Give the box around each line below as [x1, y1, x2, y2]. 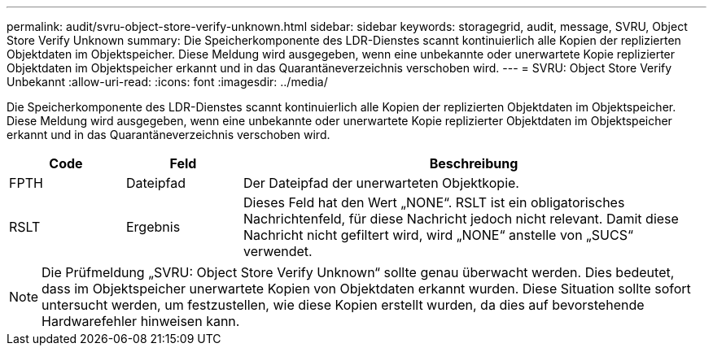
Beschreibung [429, 155, 518, 172]
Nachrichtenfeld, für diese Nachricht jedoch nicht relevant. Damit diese [243, 211, 679, 227]
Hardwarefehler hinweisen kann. [42, 313, 240, 329]
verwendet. [243, 243, 313, 259]
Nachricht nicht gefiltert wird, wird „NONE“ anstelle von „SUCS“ [243, 227, 634, 243]
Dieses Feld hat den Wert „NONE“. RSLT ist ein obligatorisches [243, 194, 625, 211]
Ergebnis [125, 219, 181, 235]
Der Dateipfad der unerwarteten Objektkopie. [243, 175, 519, 191]
